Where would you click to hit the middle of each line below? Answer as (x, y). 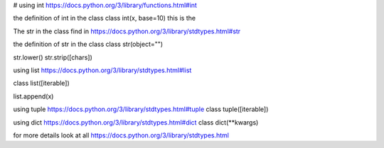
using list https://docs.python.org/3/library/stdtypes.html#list (102, 70)
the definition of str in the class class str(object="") (88, 44)
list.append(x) (33, 96)
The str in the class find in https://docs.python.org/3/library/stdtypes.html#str (127, 31)
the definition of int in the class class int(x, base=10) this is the (104, 18)
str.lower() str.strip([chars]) (53, 57)
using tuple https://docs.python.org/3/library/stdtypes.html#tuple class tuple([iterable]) (141, 109)
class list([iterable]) (42, 83)
